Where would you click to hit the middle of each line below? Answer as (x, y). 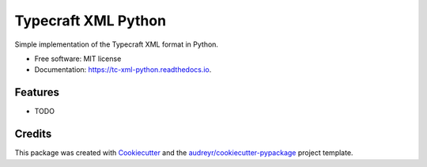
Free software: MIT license (78, 59)
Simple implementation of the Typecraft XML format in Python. (117, 44)
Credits (33, 134)
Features (37, 92)
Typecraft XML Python (90, 21)
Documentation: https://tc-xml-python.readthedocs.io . (123, 70)
